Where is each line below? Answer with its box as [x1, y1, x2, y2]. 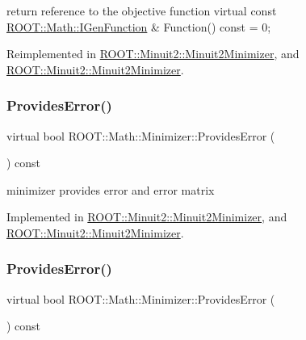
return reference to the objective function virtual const [6, 2, 277, 19]
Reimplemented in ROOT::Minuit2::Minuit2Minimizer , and [6, 45, 300, 62]
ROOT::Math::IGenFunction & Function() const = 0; [6, 18, 271, 35]
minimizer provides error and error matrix [6, 181, 215, 198]
